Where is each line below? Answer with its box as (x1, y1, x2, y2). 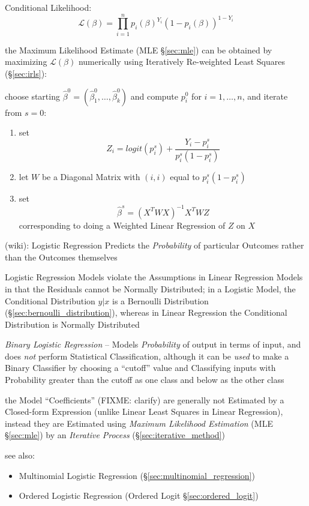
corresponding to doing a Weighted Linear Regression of (19, 218, 226, 231)
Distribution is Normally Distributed (5, 318, 140, 330)
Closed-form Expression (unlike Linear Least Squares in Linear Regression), (5, 405, 283, 418)
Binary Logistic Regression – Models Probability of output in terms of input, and (5, 338, 301, 351)
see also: (5, 449, 35, 462)
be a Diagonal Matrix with (41, 170, 140, 183)
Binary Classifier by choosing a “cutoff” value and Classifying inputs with (5, 361, 276, 374)
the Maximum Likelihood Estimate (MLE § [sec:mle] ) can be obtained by (5, 43, 272, 56)
